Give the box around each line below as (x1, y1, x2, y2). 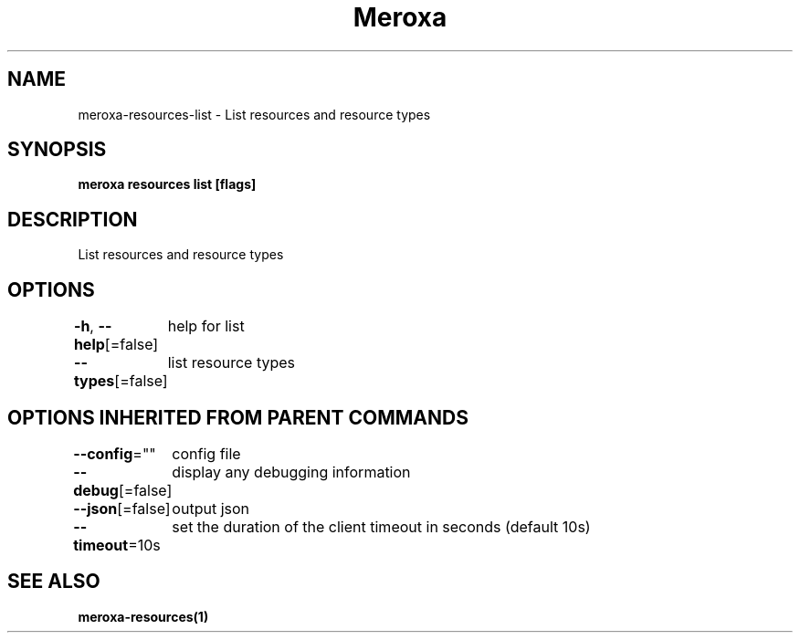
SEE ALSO (7, 570, 100, 593)
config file (172, 444, 241, 463)
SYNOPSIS (7, 138, 107, 162)
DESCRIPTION (7, 207, 138, 231)
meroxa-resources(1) (78, 608, 209, 624)
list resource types (167, 353, 296, 372)
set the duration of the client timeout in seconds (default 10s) (172, 517, 591, 536)
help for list (167, 317, 245, 336)
